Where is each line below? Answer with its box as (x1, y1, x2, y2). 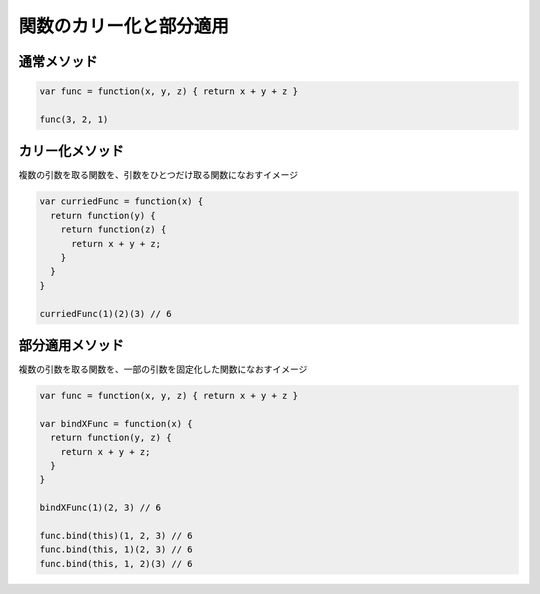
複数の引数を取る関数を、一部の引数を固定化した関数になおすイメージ (18, 363, 308, 375)
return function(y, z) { (50, 432, 172, 444)
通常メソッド (18, 53, 98, 70)
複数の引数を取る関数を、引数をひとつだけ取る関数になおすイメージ (18, 169, 299, 181)
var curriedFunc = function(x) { (39, 196, 204, 207)
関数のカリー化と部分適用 (18, 15, 230, 37)
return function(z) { (60, 224, 167, 235)
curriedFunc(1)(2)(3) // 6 (39, 308, 172, 319)
